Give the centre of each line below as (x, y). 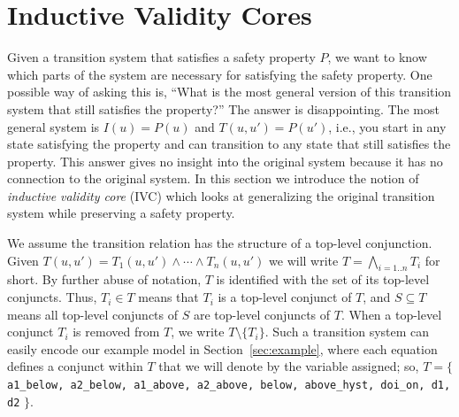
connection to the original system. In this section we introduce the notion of (213, 178)
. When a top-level (391, 314)
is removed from (116, 332)
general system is (54, 126)
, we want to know (377, 57)
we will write (304, 260)
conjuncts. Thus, (52, 297)
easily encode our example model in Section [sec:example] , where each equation (222, 348)
